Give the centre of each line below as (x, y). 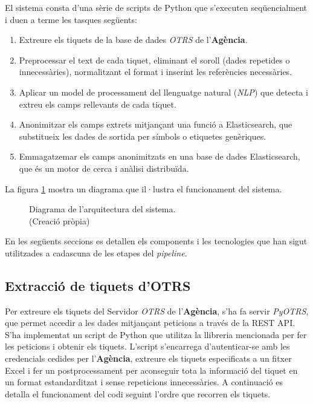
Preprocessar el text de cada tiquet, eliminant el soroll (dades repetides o (154, 60)
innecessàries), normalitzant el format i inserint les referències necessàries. (156, 72)
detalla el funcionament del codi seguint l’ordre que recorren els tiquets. (138, 393)
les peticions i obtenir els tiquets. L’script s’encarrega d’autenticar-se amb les (147, 346)
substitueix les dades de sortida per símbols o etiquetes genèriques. (143, 136)
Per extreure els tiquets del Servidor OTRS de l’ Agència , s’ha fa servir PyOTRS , (157, 311)
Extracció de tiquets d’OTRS (98, 285)
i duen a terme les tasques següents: (71, 19)
